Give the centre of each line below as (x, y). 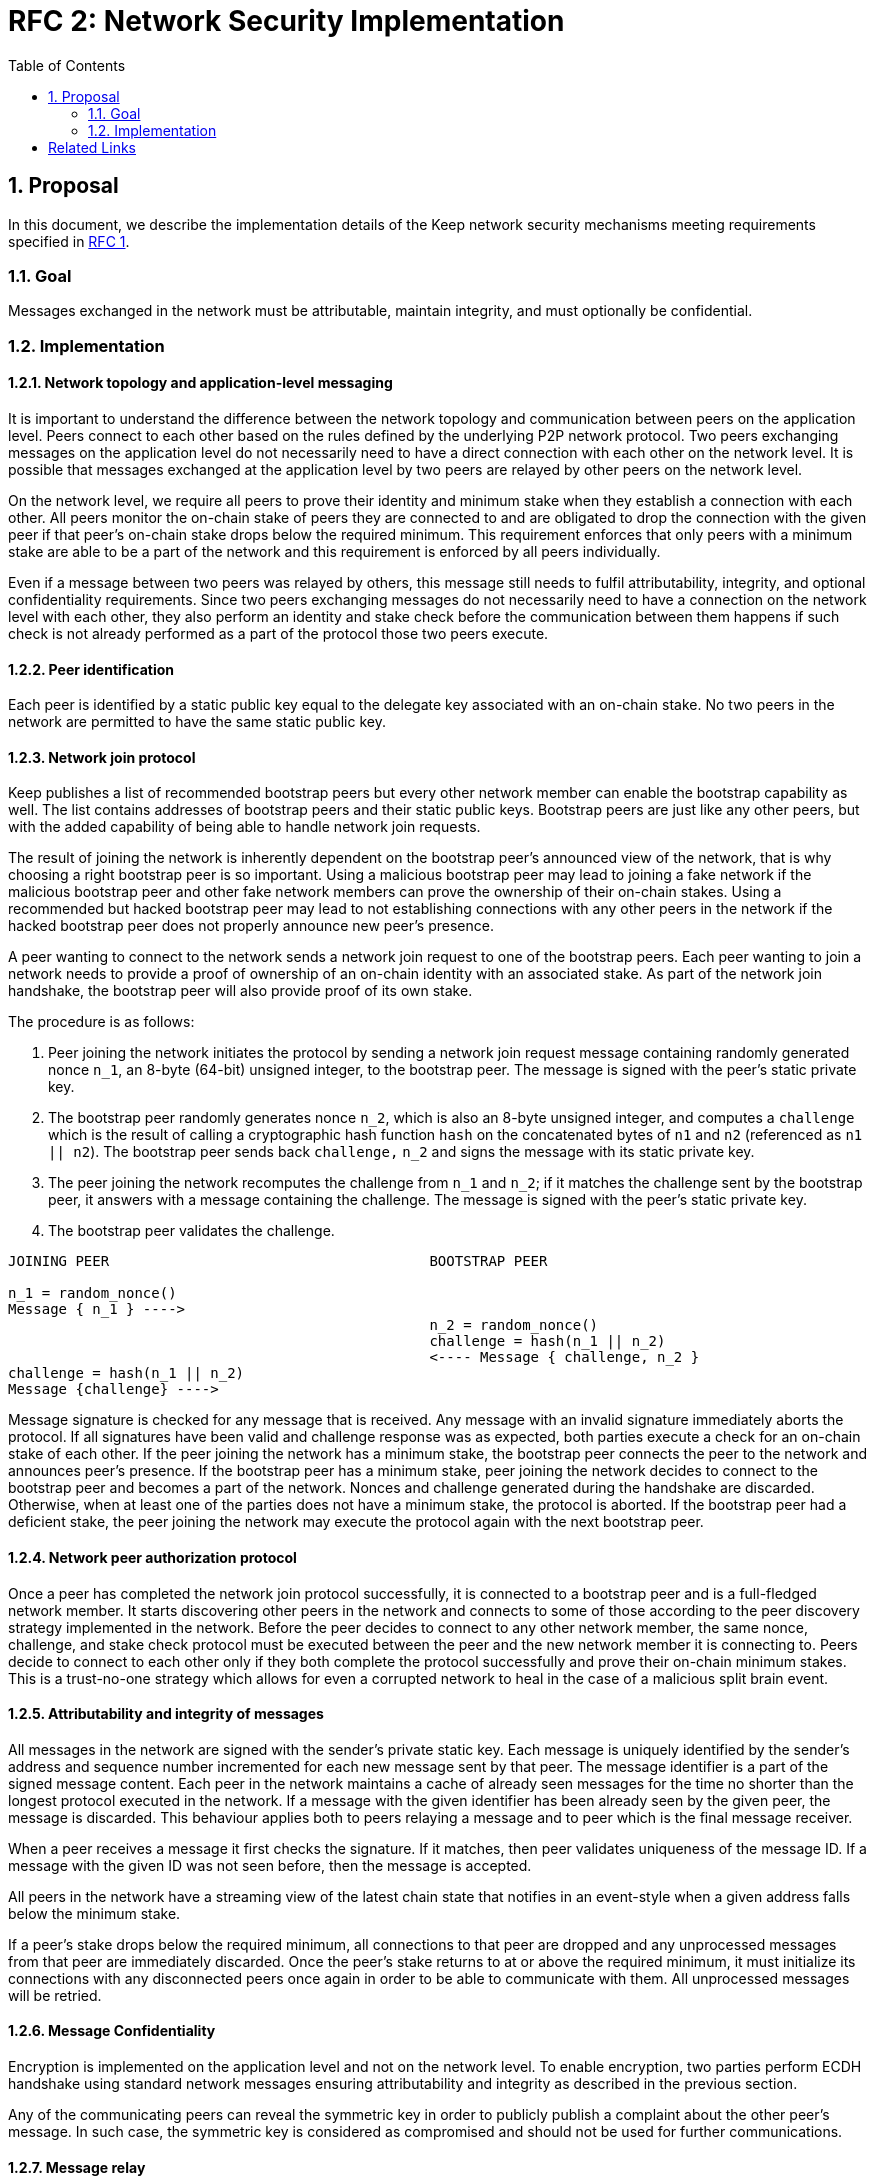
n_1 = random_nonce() (92, 1293)
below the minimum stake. (94, 1913)
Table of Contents (67, 65)
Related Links (92, 147)
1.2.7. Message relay (77, 2167)
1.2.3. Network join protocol (102, 757)
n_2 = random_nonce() (514, 1325)
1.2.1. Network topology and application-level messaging (200, 383)
